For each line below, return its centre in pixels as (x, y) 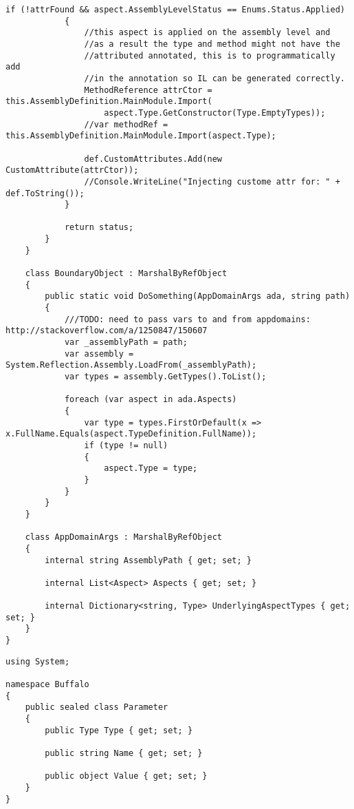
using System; (38, 661)
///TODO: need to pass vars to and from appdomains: (187, 319)
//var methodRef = (126, 124)
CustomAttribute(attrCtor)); (72, 170)
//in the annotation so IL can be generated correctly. (214, 78)
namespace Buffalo (47, 685)
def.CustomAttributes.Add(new (153, 159)
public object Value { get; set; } (126, 776)
